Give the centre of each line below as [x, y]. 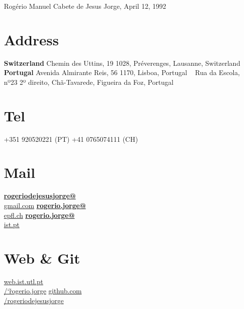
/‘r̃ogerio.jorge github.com [43, 291]
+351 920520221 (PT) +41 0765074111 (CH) [71, 139]
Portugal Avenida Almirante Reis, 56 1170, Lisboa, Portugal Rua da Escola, [122, 72]
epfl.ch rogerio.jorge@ [39, 215]
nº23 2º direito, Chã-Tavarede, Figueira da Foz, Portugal [89, 82]
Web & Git [42, 258]
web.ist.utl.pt [24, 281]
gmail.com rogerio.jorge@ [45, 205]
